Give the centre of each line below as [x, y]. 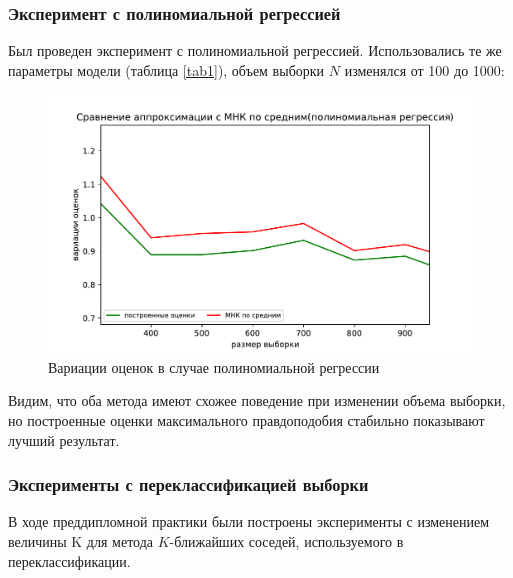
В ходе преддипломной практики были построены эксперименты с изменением [249, 521]
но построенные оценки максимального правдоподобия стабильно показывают [246, 419]
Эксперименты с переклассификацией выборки [188, 484]
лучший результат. [64, 439]
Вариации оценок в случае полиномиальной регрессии [214, 366]
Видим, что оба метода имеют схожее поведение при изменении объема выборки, [257, 400]
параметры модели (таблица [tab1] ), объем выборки [166, 69]
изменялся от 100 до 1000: [424, 69]
